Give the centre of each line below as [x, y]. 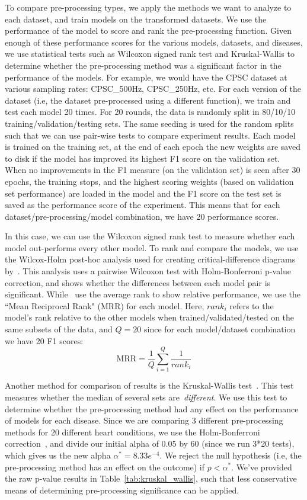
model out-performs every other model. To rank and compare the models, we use [152, 247]
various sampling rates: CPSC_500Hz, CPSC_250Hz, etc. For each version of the [153, 89]
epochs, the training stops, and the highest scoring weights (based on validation [149, 181]
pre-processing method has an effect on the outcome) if [105, 467]
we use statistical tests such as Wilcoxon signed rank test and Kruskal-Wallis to [150, 54]
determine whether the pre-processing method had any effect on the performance [152, 408]
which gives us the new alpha [58, 455]
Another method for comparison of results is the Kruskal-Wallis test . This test [149, 385]
